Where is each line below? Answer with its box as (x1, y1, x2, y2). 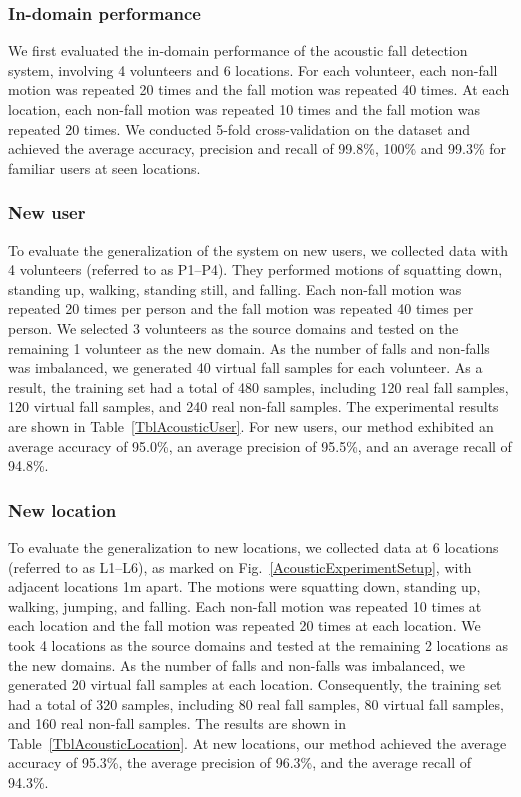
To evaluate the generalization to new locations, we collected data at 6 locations (8, 536, 499, 557)
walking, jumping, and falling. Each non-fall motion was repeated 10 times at (8, 595, 482, 616)
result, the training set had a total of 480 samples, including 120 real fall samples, (8, 376, 509, 397)
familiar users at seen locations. (8, 157, 201, 178)
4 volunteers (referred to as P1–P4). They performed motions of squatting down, (8, 259, 503, 280)
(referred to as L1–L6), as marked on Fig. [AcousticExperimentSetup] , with (8, 556, 472, 577)
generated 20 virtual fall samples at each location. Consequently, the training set (8, 674, 502, 695)
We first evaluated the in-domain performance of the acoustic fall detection (8, 40, 468, 61)
